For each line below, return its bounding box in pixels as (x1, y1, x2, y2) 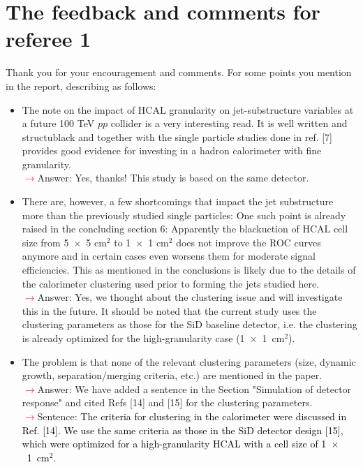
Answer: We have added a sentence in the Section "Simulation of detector (37, 381, 352, 396)
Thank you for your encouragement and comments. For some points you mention (6, 65, 352, 80)
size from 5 (22, 235, 69, 249)
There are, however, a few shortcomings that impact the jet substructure (22, 194, 334, 209)
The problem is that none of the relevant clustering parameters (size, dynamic (22, 354, 356, 369)
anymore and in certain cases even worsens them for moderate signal (22, 249, 316, 263)
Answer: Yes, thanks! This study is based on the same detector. (37, 170, 309, 185)
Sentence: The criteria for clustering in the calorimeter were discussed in (37, 408, 347, 423)
